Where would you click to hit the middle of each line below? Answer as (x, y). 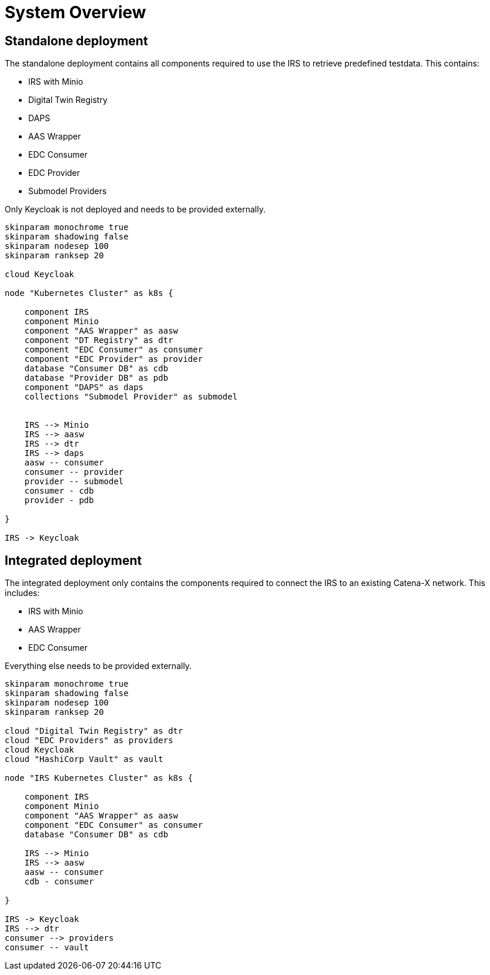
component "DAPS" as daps (84, 387)
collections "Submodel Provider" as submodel (131, 397)
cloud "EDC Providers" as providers (89, 741)
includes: (22, 593)
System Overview (75, 12)
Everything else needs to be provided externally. (98, 666)
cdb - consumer (59, 882)
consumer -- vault (47, 948)
